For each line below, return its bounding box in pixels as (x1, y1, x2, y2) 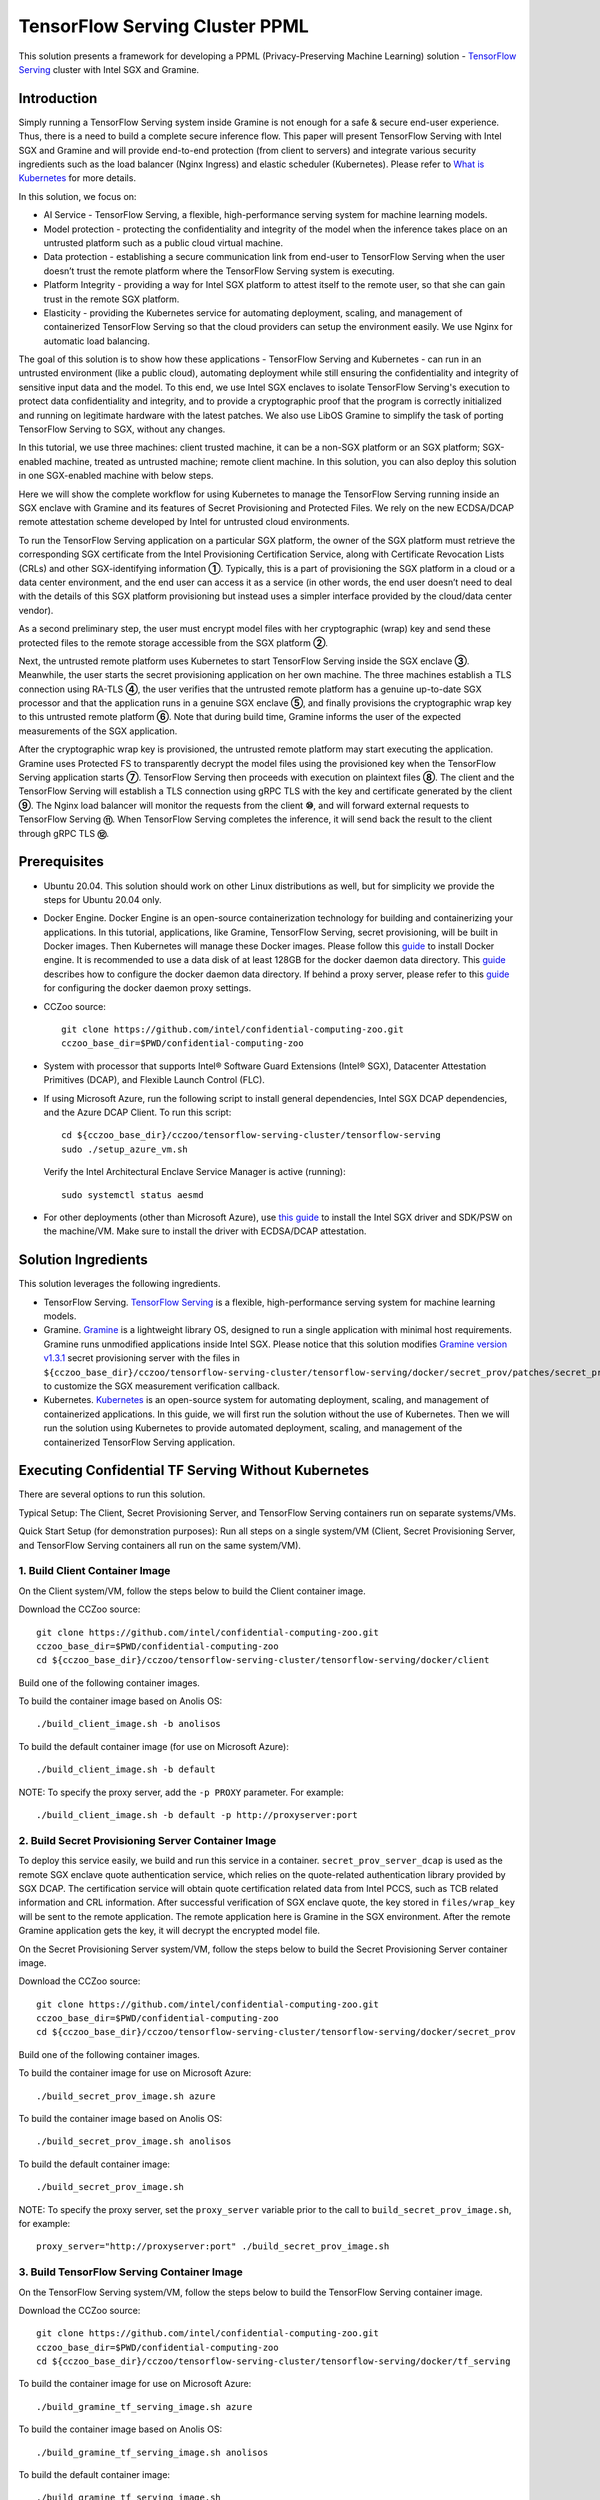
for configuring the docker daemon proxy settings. (43, 982, 252, 994)
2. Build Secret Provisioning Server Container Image (18, 1833, 277, 1847)
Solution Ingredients (18, 1251, 149, 1269)
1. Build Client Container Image (18, 1564, 171, 1578)
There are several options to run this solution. (18, 1488, 206, 1500)
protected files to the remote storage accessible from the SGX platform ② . (18, 636, 329, 649)
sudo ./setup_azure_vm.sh (61, 1143, 189, 1155)
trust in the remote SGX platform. (43, 293, 180, 305)
